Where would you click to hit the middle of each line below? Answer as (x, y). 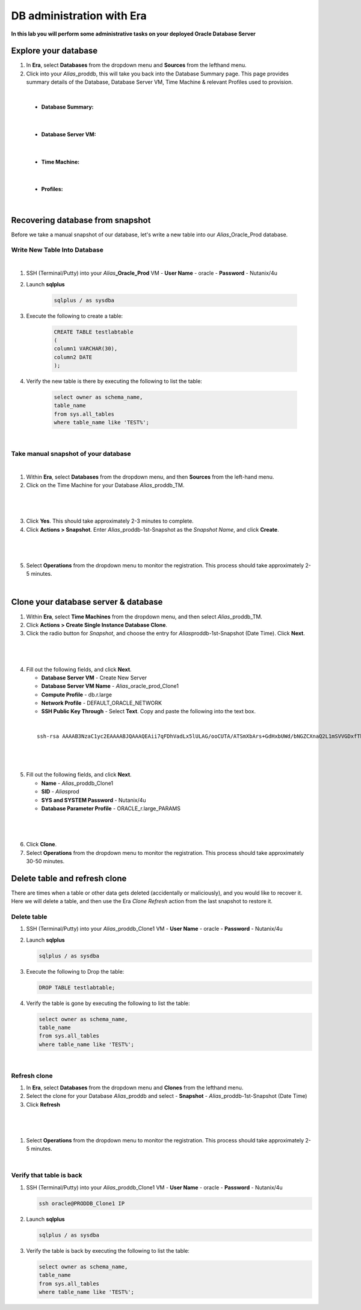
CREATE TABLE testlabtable (94, 332)
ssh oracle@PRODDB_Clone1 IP (82, 1203)
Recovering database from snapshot (81, 220)
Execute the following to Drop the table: (75, 971)
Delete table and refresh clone (69, 878)
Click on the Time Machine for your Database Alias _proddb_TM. (105, 485)
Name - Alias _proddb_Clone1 (77, 783)
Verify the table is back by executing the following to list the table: (108, 1250)
